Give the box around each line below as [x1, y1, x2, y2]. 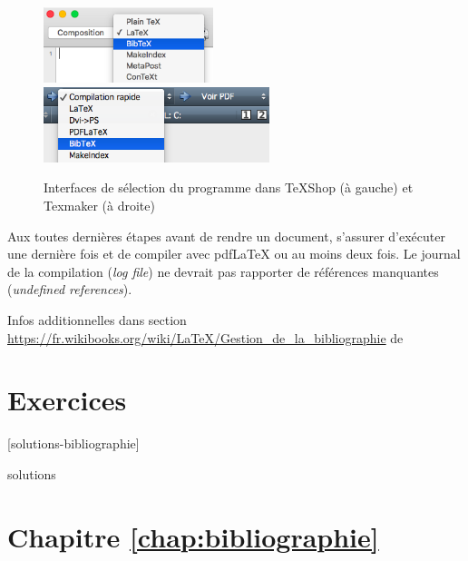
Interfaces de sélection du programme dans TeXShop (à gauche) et [44, 178, 414, 197]
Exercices [7, 381, 127, 418]
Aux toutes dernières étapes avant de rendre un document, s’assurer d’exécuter [7, 226, 445, 245]
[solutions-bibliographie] [7, 434, 140, 453]
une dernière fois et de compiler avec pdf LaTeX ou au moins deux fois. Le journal [7, 244, 461, 263]
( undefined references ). [7, 280, 132, 299]
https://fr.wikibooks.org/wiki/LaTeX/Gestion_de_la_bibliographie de [7, 328, 404, 347]
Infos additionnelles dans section [7, 310, 187, 330]
